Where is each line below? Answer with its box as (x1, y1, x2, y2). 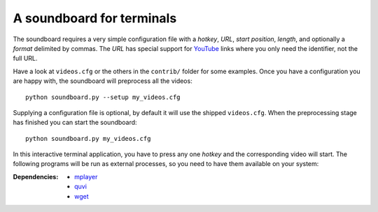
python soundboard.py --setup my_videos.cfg (25, 93, 181, 101)
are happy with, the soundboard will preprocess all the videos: (13, 77, 192, 85)
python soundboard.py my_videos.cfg (25, 135, 151, 142)
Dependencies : (13, 172, 59, 181)
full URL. (13, 54, 38, 63)
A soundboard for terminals (13, 10, 177, 26)
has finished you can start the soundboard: (13, 119, 137, 127)
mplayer (74, 172, 98, 181)
